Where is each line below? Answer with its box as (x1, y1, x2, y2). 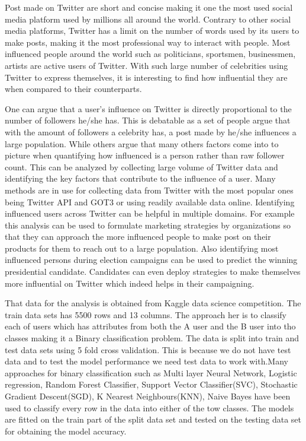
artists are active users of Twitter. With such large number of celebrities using (5, 59, 288, 71)
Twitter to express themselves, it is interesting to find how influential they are (5, 71, 288, 83)
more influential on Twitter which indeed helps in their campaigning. (5, 277, 255, 289)
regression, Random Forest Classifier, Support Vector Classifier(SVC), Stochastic (5, 378, 298, 391)
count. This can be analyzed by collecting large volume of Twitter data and (5, 160, 278, 173)
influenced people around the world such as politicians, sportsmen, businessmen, (5, 47, 296, 60)
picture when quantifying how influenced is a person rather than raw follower (5, 149, 285, 161)
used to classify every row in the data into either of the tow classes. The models (5, 401, 294, 414)
